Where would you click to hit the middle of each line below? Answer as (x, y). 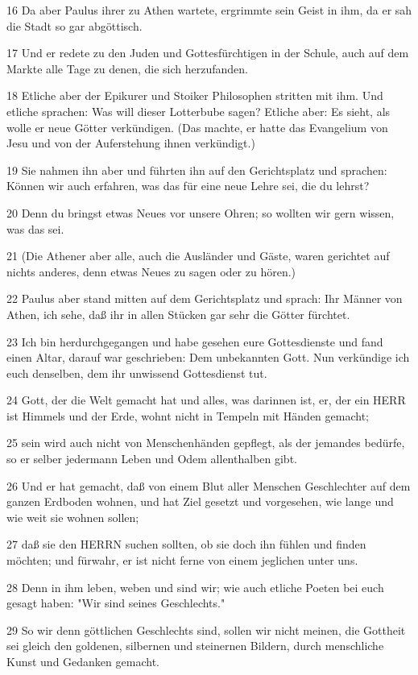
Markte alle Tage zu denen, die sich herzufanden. (127, 68)
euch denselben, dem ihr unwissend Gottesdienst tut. (137, 373)
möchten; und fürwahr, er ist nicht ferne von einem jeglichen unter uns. (182, 560)
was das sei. (35, 228)
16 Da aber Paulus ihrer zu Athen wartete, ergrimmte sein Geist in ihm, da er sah (209, 10)
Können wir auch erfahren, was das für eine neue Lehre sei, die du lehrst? (188, 186)
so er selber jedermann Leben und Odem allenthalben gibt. (152, 459)
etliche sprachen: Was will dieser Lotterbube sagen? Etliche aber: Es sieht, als (199, 111)
